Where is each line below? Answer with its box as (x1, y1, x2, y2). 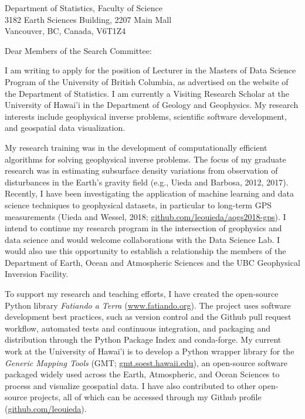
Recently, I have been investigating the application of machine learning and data (5, 187, 294, 200)
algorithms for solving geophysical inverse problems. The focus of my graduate (5, 153, 286, 165)
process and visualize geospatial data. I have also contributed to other (5, 379, 256, 391)
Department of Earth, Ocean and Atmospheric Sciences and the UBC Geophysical (5, 256, 300, 268)
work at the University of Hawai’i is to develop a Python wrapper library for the (5, 345, 294, 357)
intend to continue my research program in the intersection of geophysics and (5, 222, 282, 234)
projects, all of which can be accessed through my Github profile (29, 391, 262, 403)
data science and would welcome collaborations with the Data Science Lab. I (5, 233, 280, 245)
